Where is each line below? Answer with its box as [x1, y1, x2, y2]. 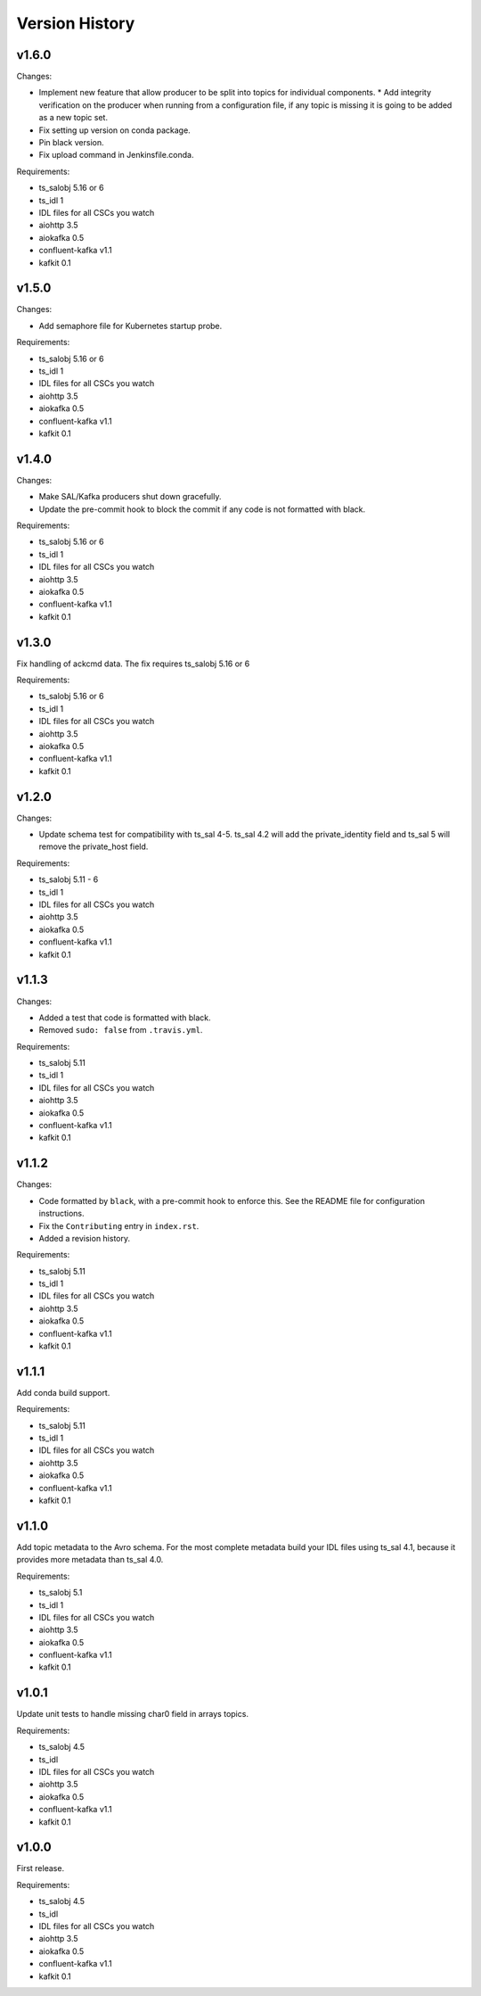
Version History [16, 13, 135, 33]
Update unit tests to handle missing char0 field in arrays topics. [16, 1709, 249, 1720]
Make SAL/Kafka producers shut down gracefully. [38, 491, 222, 502]
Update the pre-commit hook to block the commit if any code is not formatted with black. [38, 504, 366, 515]
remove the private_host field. [38, 841, 149, 852]
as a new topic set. [38, 112, 109, 123]
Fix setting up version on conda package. [38, 125, 191, 136]
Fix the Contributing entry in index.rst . [38, 1220, 200, 1231]
